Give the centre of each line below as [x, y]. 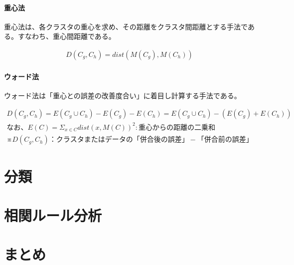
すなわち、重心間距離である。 [67, 36]
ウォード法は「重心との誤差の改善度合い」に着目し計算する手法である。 [123, 95]
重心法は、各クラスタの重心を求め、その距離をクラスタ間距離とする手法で [126, 26]
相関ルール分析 [53, 215]
